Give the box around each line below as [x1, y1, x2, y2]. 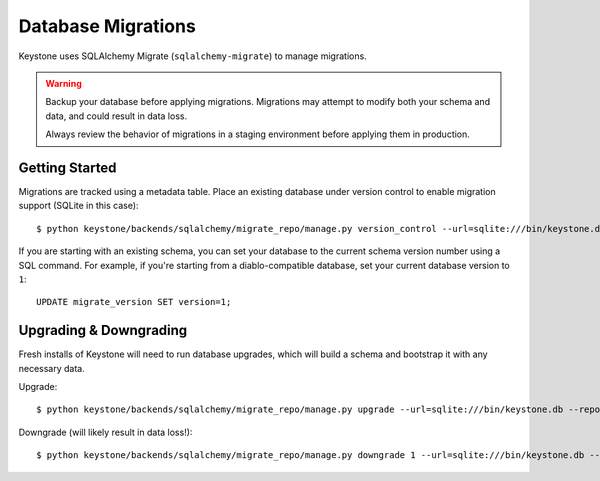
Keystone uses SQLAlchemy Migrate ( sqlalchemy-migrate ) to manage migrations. [18, 50, 367, 62]
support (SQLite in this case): [18, 200, 139, 212]
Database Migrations [18, 15, 197, 37]
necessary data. [18, 362, 85, 374]
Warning [45, 77, 82, 89]
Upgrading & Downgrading [18, 322, 188, 339]
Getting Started [18, 159, 117, 176]
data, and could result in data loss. [45, 110, 188, 122]
